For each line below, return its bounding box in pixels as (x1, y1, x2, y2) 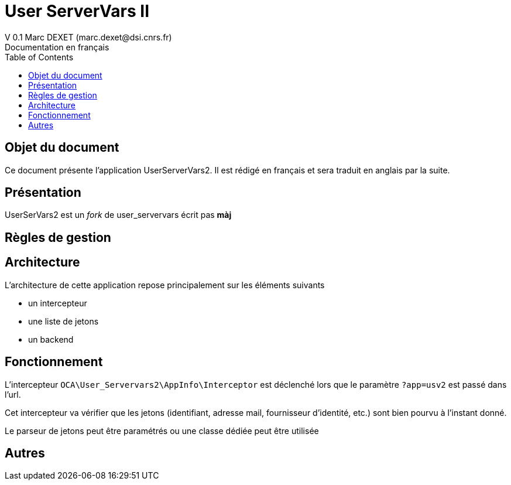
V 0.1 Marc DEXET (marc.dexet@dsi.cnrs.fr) (5, 32, 172, 42)
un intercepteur (28, 298, 87, 308)
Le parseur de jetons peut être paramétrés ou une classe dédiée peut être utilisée (5, 425, 319, 436)
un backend (28, 334, 74, 344)
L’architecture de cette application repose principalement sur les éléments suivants (5, 279, 325, 290)
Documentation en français (5, 42, 109, 52)
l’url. (5, 389, 21, 399)
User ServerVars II (5, 1, 150, 21)
